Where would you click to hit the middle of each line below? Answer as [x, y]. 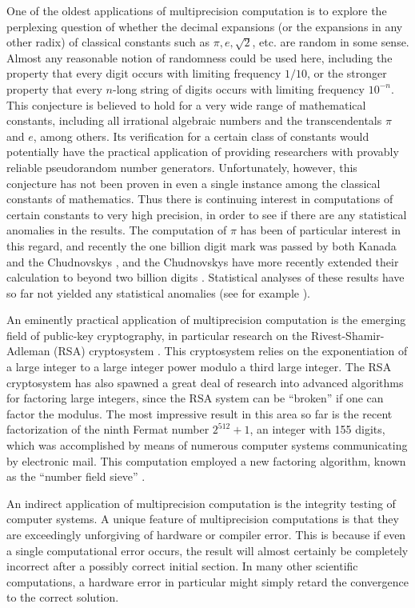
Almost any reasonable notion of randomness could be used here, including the [200, 57]
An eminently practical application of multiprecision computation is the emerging [206, 320]
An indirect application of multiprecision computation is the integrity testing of [201, 503]
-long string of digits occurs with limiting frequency [238, 88]
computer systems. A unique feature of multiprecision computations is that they [203, 519]
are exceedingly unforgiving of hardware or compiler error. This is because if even [206, 534]
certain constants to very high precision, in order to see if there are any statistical [207, 214]
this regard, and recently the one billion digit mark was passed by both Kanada [202, 245]
